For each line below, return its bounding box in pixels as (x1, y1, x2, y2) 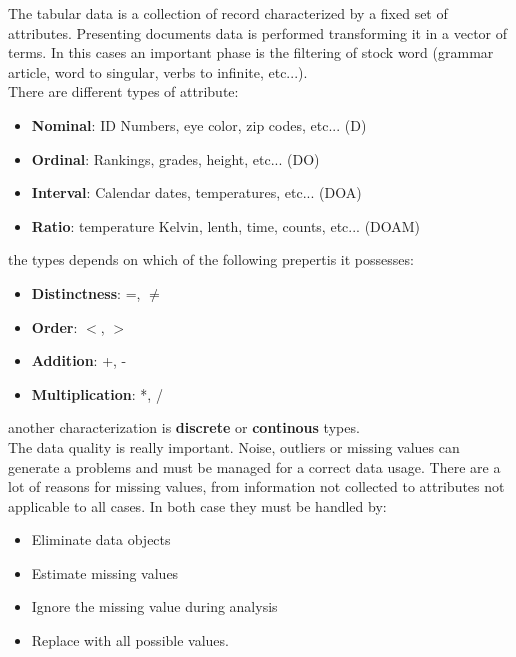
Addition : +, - (31, 350, 127, 371)
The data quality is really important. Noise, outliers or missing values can (8, 436, 460, 457)
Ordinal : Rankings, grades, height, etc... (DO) (31, 148, 320, 169)
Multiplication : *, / (31, 383, 163, 404)
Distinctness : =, (31, 282, 141, 303)
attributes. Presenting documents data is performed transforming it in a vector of (8, 22, 508, 43)
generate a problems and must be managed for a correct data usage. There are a (8, 456, 501, 477)
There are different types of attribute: (8, 81, 239, 102)
